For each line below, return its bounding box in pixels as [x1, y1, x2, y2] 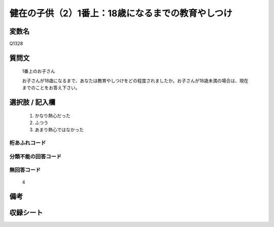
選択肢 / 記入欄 [9, 98, 56, 107]
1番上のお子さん [22, 68, 55, 74]
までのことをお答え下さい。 [22, 84, 80, 91]
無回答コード [9, 166, 41, 174]
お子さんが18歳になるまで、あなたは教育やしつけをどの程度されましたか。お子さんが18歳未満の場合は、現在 [22, 77, 249, 83]
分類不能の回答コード [9, 153, 62, 160]
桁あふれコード [9, 139, 46, 147]
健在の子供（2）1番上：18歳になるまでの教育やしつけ [9, 8, 233, 19]
